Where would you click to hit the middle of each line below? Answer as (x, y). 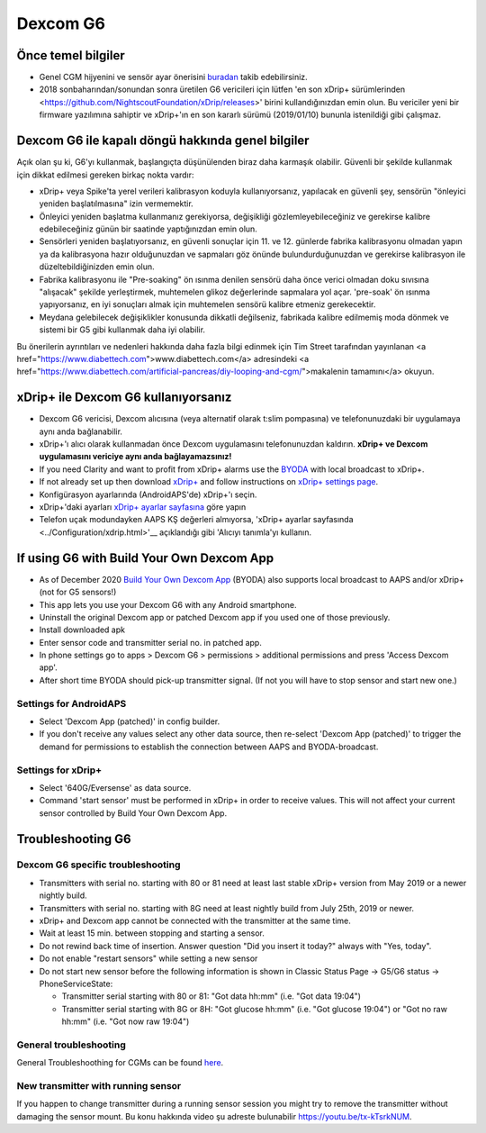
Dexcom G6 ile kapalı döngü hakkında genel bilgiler (163, 141)
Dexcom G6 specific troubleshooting (99, 865)
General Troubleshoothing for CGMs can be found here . (120, 1063)
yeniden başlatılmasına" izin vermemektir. (116, 204)
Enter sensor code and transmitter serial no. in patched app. (151, 642)
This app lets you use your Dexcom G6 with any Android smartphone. (168, 604)
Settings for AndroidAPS (72, 703)
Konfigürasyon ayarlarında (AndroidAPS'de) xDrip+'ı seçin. (148, 494)
